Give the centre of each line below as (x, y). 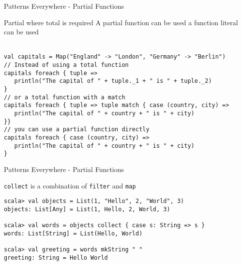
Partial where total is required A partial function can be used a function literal (121, 22)
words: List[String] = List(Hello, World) (73, 233)
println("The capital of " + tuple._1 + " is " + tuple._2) (113, 81)
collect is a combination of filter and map (70, 185)
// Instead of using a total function (66, 65)
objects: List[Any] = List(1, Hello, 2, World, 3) (87, 209)
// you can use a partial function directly (77, 130)
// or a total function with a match (65, 97)
